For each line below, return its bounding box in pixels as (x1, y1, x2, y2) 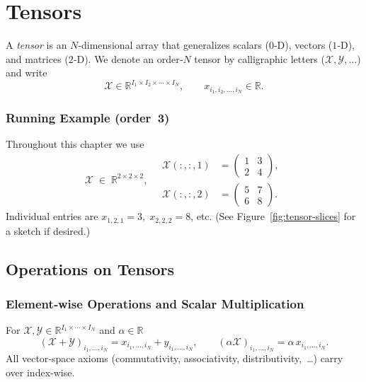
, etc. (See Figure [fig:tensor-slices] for (190, 209, 356, 224)
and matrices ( (6, 51, 69, 66)
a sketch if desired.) (6, 223, 91, 238)
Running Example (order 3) (6, 109, 170, 127)
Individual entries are (6, 209, 98, 224)
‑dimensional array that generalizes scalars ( (78, 37, 269, 52)
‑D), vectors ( (273, 37, 333, 52)
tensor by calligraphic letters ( (194, 51, 325, 66)
